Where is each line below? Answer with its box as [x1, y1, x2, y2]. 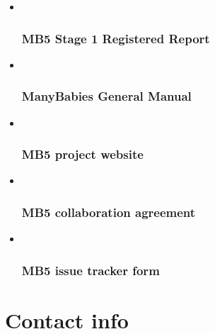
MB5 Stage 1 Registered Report [21, 29, 210, 47]
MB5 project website [21, 145, 144, 163]
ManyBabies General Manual [21, 87, 192, 105]
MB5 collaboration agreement [21, 203, 196, 221]
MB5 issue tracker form [21, 261, 160, 279]
